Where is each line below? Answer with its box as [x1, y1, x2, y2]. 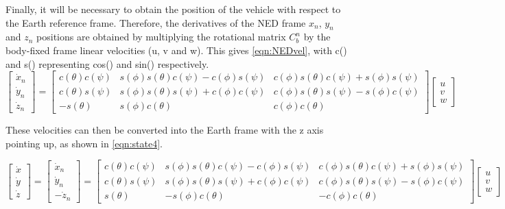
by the [303, 29, 331, 44]
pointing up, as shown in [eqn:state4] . [5, 136, 163, 150]
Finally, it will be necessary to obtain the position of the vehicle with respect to [5, 2, 341, 16]
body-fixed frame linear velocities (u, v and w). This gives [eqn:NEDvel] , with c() [5, 42, 347, 57]
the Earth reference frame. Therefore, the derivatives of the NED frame [5, 15, 306, 29]
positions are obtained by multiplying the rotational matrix [36, 29, 286, 44]
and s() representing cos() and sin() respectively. [5, 56, 209, 71]
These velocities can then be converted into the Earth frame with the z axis [5, 123, 324, 137]
